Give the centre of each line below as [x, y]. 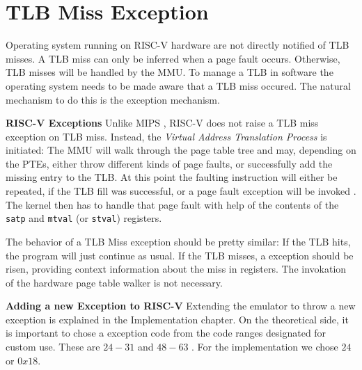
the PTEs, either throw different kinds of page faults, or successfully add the [169, 163]
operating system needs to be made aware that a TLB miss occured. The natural [178, 85]
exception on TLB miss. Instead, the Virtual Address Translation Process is [166, 136]
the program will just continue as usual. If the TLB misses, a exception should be [180, 255]
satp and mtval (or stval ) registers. [84, 218]
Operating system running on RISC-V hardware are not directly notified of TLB [178, 45]
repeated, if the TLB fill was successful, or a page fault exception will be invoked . [181, 191]
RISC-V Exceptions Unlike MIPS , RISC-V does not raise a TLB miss [162, 123]
